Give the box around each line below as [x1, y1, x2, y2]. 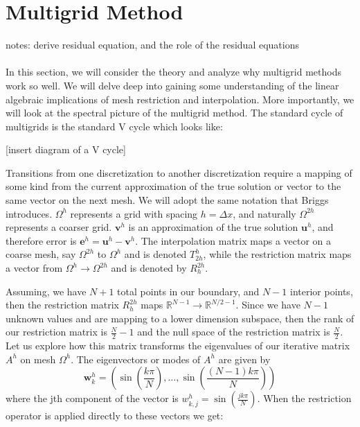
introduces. [6, 206, 53, 220]
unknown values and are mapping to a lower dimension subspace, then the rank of [6, 311, 354, 325]
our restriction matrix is [6, 324, 107, 339]
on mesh [20, 351, 56, 366]
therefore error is [6, 233, 77, 247]
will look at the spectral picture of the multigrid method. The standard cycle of [6, 105, 343, 120]
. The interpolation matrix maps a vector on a [135, 233, 332, 247]
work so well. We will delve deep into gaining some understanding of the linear [6, 78, 339, 92]
